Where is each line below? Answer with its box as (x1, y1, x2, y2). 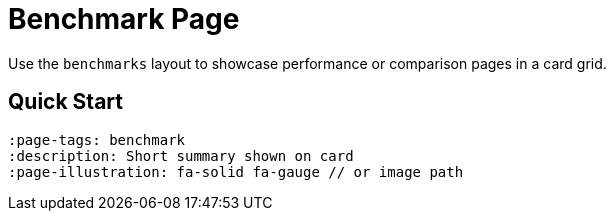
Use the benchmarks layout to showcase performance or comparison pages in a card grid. (8, 54, 607, 72)
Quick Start (8, 89, 123, 115)
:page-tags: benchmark (8, 131, 186, 148)
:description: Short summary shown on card (8, 147, 354, 164)
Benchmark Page (8, 2, 240, 36)
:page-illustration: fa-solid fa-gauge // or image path (8, 163, 464, 180)
